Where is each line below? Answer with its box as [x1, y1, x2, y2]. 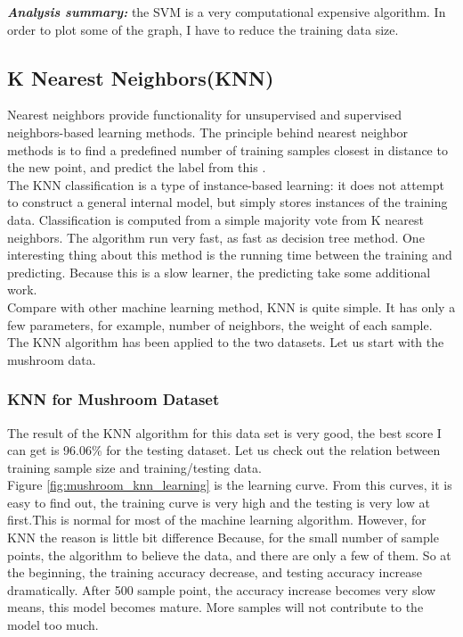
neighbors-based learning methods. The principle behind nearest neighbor [7, 122, 409, 141]
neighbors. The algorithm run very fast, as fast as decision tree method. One [7, 227, 425, 246]
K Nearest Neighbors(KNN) [7, 63, 274, 91]
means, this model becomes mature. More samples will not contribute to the [7, 598, 424, 616]
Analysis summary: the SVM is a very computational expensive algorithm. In [7, 3, 446, 21]
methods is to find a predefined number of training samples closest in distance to [7, 140, 448, 159]
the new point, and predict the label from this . [7, 158, 266, 177]
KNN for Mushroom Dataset [7, 388, 220, 410]
